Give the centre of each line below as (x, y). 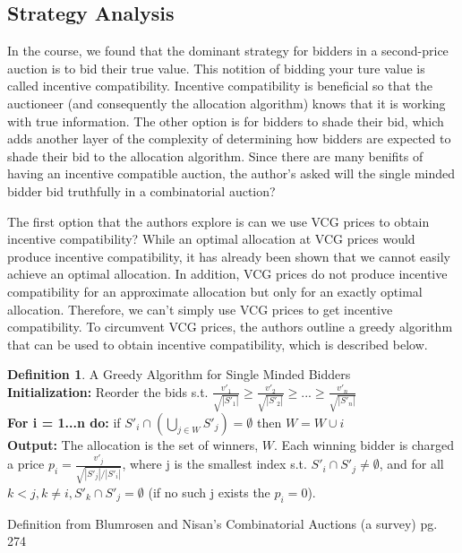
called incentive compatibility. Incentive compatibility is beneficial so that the (220, 86)
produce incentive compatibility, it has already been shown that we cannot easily (229, 256)
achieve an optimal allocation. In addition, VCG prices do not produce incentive (227, 274)
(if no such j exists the (209, 492)
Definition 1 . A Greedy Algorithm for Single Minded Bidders (179, 374)
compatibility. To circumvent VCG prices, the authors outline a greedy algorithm (230, 327)
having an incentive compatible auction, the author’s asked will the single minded (231, 173)
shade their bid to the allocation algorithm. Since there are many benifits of (215, 156)
